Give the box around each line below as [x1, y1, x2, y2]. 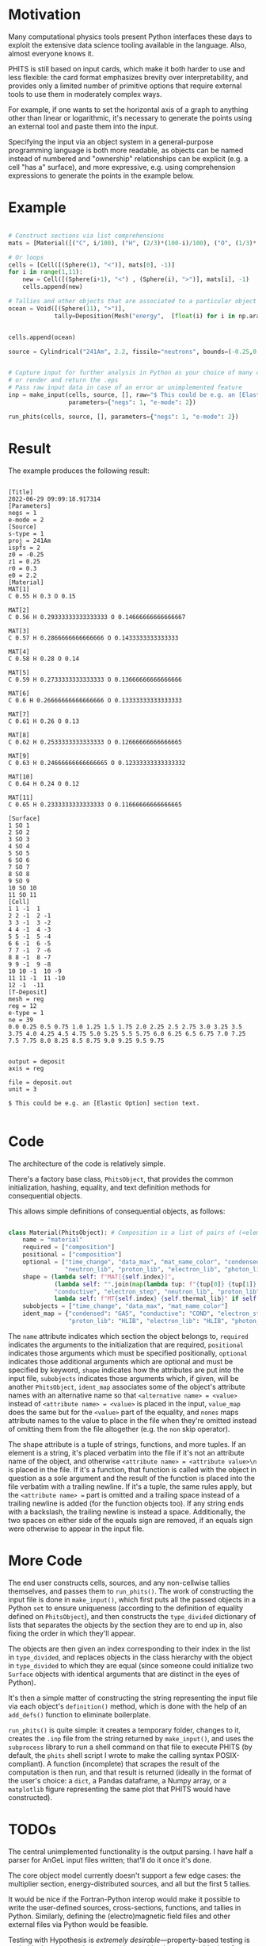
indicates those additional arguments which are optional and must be [8, 1356, 234, 1366]
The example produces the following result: [8, 466, 150, 475]
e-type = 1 [8, 1009, 44, 1017]
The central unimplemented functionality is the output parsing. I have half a [8, 1847, 253, 1856]
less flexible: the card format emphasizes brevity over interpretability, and [8, 72, 249, 82]
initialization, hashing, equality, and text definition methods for [8, 1183, 211, 1192]
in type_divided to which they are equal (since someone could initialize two [8, 1660, 253, 1670]
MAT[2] [8, 606, 30, 614]
